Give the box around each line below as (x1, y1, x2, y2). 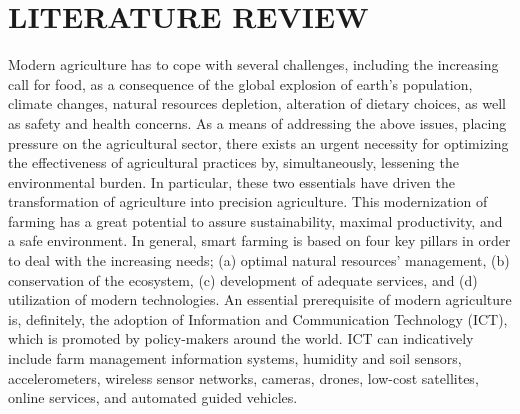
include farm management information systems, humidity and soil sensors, (8, 348, 462, 369)
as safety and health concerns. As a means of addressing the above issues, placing (8, 112, 507, 133)
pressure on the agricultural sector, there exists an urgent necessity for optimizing (8, 132, 509, 153)
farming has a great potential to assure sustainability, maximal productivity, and (8, 210, 503, 231)
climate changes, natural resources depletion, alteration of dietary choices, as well (8, 93, 506, 114)
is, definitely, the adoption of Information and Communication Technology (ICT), (8, 308, 508, 329)
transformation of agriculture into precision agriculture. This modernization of (8, 191, 488, 212)
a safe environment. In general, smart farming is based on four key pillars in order (8, 230, 511, 251)
